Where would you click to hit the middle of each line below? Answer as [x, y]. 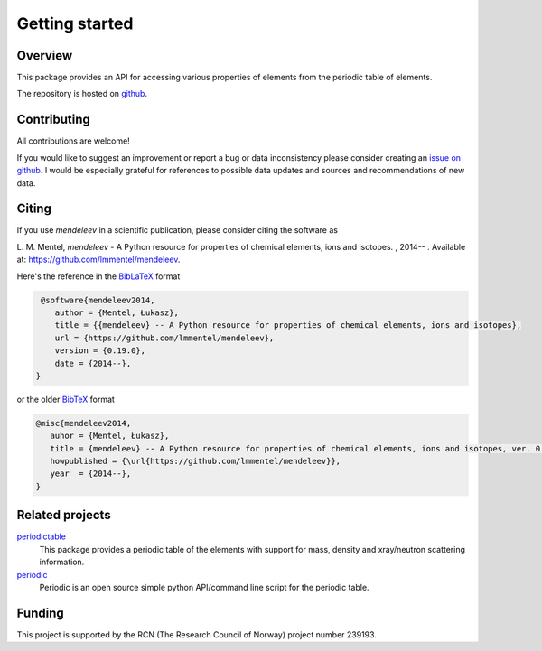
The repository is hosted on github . [82, 94]
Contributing [53, 120]
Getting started [75, 23]
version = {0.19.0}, [100, 351]
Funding [41, 613]
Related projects [64, 515]
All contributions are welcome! [73, 141]
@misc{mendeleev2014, [84, 423]
